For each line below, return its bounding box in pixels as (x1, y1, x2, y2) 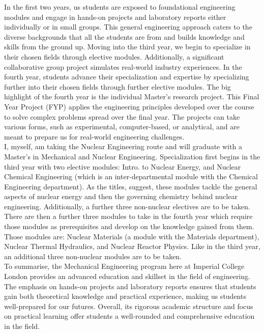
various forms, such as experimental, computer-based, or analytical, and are (4, 121, 240, 132)
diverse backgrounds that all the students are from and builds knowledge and (4, 31, 245, 42)
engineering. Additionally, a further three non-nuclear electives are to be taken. (4, 201, 250, 211)
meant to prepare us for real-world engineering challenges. (4, 131, 185, 142)
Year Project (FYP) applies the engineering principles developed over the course (4, 101, 254, 112)
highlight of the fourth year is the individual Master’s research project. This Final (4, 91, 259, 102)
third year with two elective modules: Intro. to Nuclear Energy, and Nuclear (4, 161, 241, 172)
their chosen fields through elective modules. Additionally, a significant (4, 51, 224, 62)
